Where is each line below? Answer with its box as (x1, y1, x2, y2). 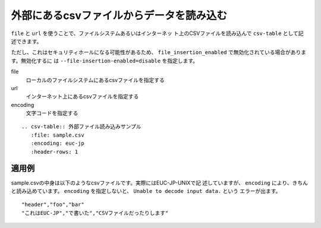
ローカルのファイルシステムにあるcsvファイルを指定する (26, 76, 165, 83)
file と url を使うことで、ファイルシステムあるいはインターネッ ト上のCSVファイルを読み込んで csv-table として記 (11, 30, 304, 37)
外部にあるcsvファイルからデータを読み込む (11, 9, 227, 22)
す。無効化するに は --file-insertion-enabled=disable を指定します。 (11, 57, 199, 64)
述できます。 (11, 37, 42, 45)
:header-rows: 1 (30, 148, 78, 155)
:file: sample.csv (30, 131, 84, 138)
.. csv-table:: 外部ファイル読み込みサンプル (21, 123, 142, 130)
